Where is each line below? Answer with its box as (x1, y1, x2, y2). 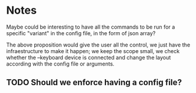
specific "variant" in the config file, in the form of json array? (6, 29, 156, 36)
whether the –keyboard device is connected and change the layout (6, 54, 171, 61)
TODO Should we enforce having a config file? (6, 77, 182, 88)
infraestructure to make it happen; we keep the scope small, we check (6, 47, 180, 54)
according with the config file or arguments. (6, 60, 115, 67)
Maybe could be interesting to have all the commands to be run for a (6, 23, 176, 30)
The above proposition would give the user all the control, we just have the (6, 41, 191, 48)
